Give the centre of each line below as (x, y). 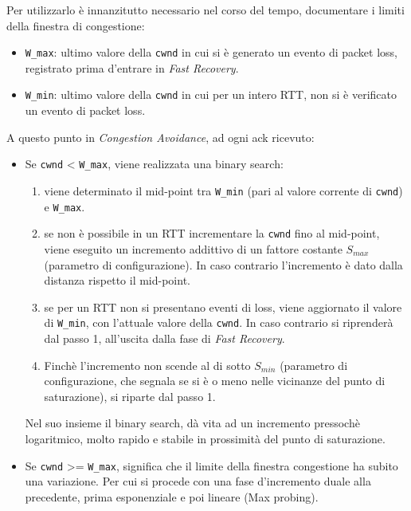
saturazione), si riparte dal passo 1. (130, 396)
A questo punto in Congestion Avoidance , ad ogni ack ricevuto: (160, 137)
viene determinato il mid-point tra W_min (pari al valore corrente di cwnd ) (223, 190)
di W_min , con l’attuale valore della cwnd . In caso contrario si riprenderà (219, 322)
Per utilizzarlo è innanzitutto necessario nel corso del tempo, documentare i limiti (205, 10)
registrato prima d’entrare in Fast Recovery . (132, 67)
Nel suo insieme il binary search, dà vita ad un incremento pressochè (192, 423)
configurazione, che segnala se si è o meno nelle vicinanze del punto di (215, 381)
